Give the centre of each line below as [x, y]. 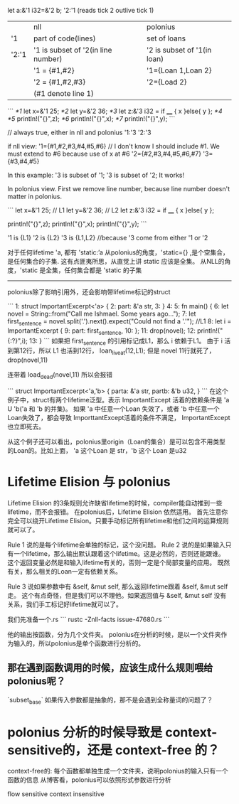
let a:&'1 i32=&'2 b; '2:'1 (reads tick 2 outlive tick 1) [81, 10]
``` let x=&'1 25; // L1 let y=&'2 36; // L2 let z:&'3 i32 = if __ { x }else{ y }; [111, 210]
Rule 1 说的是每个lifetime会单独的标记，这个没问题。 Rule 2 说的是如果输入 [116, 545]
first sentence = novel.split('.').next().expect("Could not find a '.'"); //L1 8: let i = [119, 322]
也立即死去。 [26, 427]
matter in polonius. [35, 196]
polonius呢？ [37, 681]
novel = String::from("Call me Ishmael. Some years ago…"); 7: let [102, 313]
